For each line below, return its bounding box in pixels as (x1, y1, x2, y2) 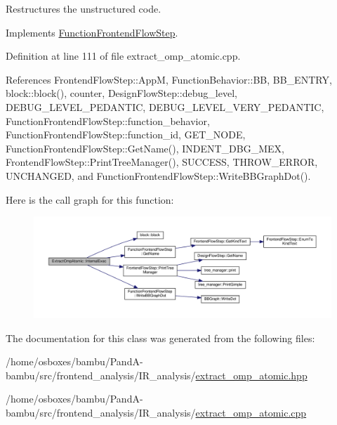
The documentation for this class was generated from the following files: (6, 330, 315, 345)
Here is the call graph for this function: (6, 192, 174, 207)
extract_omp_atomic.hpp (195, 367, 308, 382)
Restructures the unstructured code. (6, 1, 161, 15)
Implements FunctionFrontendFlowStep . (6, 25, 178, 39)
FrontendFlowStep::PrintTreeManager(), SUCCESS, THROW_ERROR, (6, 155, 318, 169)
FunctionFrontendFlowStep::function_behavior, (6, 113, 210, 128)
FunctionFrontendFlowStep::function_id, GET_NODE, (6, 127, 246, 142)
